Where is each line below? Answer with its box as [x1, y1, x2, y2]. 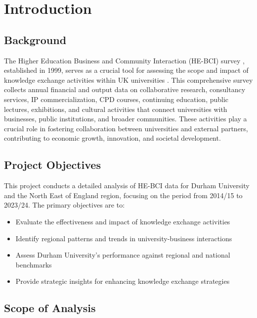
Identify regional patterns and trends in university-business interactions [15, 233, 232, 243]
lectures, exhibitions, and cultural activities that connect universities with [4, 104, 227, 114]
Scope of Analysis [4, 300, 96, 316]
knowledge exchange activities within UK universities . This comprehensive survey [4, 74, 253, 85]
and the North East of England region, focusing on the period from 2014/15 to [4, 190, 243, 200]
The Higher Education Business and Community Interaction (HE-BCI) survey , [4, 55, 245, 65]
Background [4, 32, 67, 47]
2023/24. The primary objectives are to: [4, 200, 125, 210]
